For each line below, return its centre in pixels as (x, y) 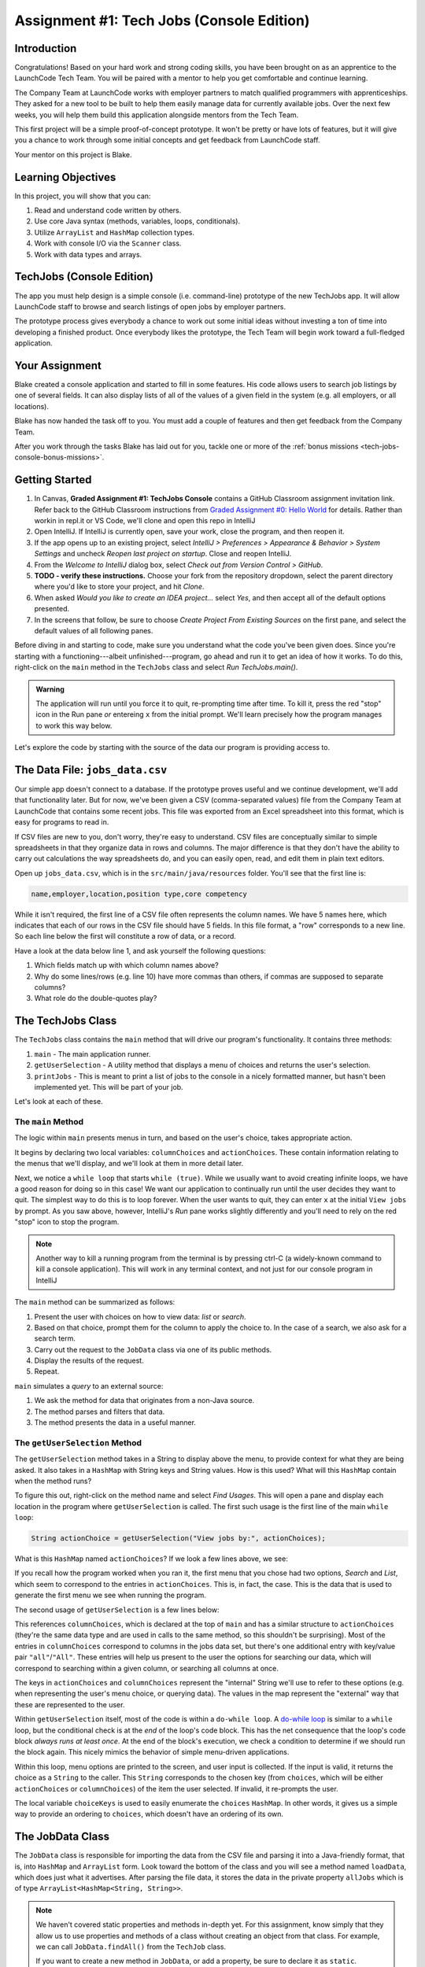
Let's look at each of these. (59, 1102)
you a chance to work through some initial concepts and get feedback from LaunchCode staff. (167, 140)
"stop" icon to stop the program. (67, 1222)
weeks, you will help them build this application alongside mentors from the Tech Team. (157, 115)
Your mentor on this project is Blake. (73, 154)
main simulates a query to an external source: (89, 1386)
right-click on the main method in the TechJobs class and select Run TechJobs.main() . (156, 667)
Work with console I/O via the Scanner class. (108, 243)
